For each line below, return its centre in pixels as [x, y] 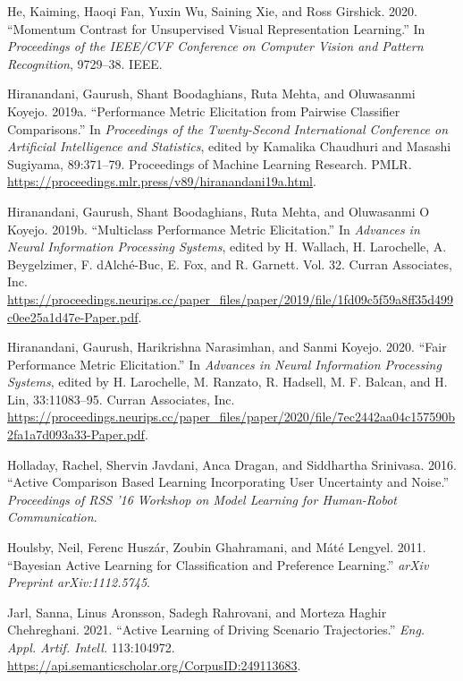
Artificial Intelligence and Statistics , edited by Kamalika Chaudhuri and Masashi [229, 146]
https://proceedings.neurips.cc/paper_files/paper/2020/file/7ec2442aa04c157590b [231, 417]
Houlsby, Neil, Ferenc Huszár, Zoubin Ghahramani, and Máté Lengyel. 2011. [217, 547]
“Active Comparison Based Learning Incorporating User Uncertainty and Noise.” [228, 482]
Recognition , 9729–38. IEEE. [85, 63]
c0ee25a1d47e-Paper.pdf [73, 316]
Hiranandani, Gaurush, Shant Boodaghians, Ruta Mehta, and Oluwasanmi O [219, 211]
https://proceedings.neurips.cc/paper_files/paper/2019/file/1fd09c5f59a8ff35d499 [231, 298]
